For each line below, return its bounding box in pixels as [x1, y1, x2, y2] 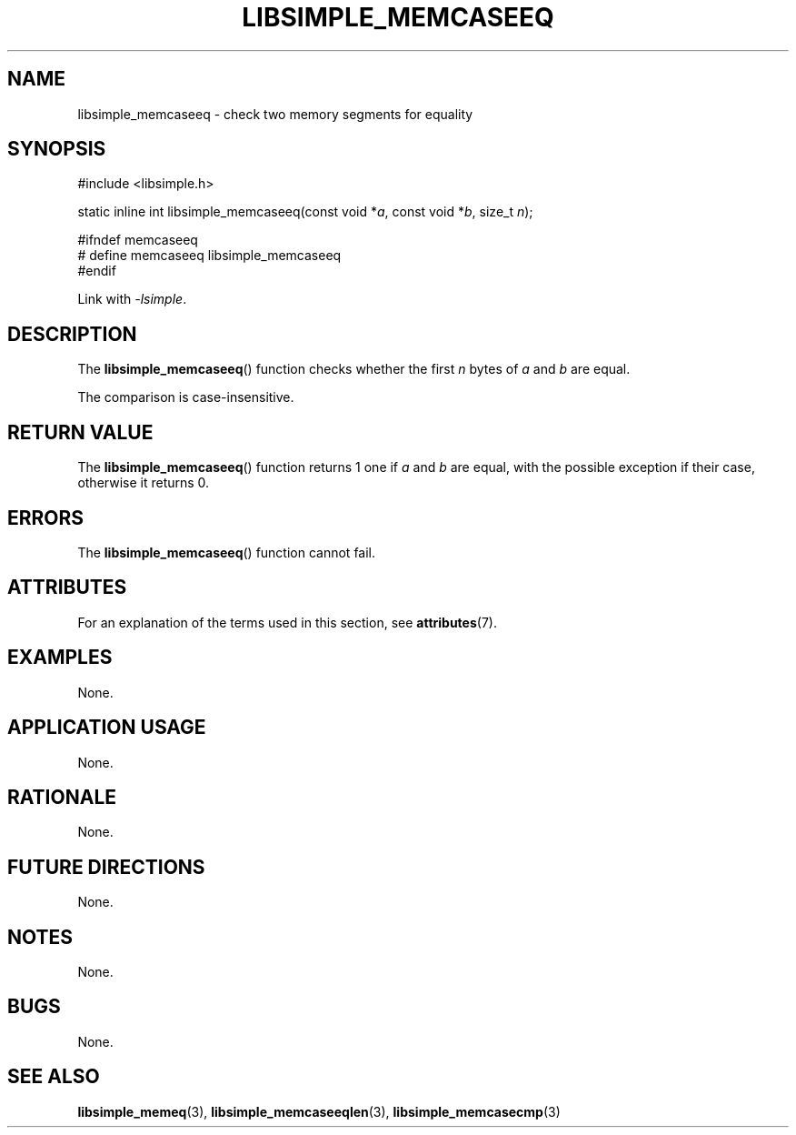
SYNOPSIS [7, 137, 106, 161]
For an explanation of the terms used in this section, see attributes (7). [77, 614, 497, 630]
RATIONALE [7, 785, 117, 809]
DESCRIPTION [7, 322, 137, 346]
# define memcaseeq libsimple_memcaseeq [77, 247, 342, 264]
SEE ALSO [7, 1065, 100, 1089]
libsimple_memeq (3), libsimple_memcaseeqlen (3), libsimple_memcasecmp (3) [77, 1103, 561, 1120]
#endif [77, 263, 116, 279]
